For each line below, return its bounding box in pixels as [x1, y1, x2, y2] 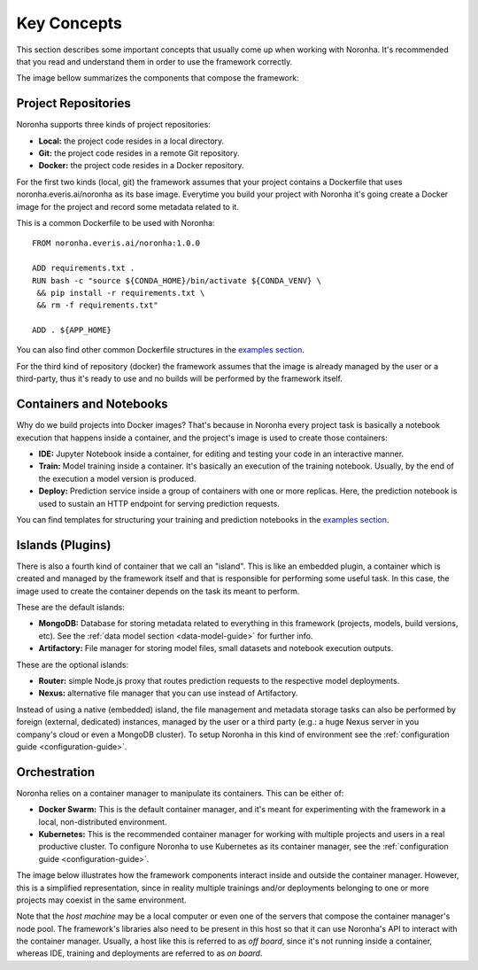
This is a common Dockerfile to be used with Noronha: [16, 217, 215, 228]
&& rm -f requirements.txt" [36, 300, 158, 310]
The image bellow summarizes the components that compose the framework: [16, 73, 300, 83]
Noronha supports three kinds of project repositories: [16, 120, 212, 130]
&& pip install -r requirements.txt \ [36, 288, 205, 298]
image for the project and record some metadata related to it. [16, 201, 239, 212]
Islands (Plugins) [16, 537, 112, 553]
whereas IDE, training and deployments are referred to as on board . [16, 948, 263, 958]
